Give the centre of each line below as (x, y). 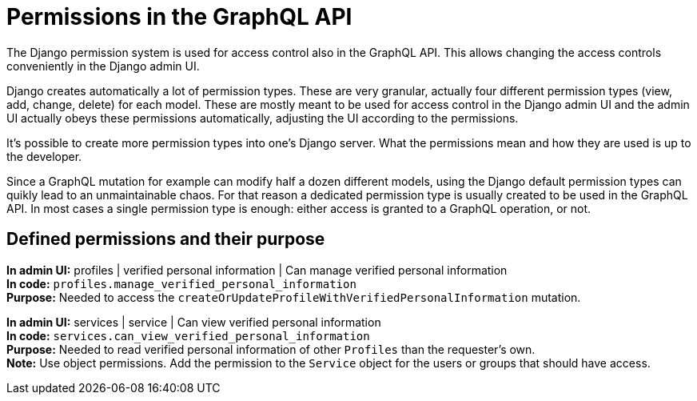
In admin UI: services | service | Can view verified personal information (194, 322)
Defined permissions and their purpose (166, 239)
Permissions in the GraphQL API (179, 17)
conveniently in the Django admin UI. (103, 66)
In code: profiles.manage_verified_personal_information (181, 283)
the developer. (44, 156)
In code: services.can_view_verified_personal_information (188, 335)
